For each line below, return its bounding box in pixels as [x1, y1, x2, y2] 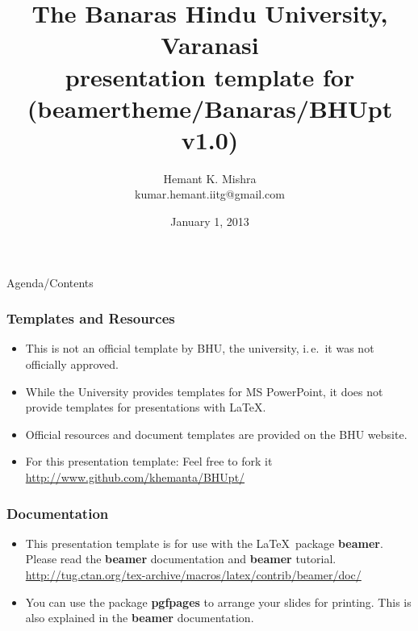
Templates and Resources [6, 308, 175, 328]
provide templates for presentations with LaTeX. [25, 399, 266, 416]
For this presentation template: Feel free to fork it [25, 453, 273, 470]
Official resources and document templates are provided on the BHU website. [25, 425, 408, 442]
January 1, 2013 [170, 213, 249, 230]
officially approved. [25, 356, 119, 373]
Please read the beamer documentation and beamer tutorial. [25, 550, 336, 567]
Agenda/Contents [6, 274, 94, 290]
